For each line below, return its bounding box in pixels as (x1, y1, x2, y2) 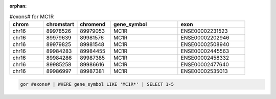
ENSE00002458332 (180, 54, 229, 61)
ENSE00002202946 (180, 34, 229, 41)
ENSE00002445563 (180, 47, 229, 55)
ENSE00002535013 (180, 67, 228, 75)
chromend (80, 20, 106, 28)
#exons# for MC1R (9, 13, 54, 20)
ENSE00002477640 (180, 61, 229, 68)
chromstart (46, 20, 74, 28)
